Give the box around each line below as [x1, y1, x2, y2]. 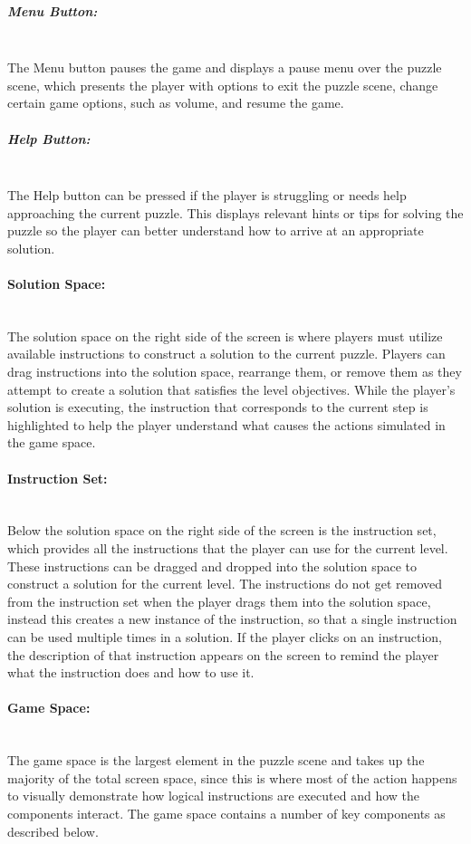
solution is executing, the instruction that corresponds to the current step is [7, 398, 428, 417]
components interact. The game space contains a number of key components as [7, 803, 446, 822]
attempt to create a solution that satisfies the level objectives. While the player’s [7, 379, 456, 398]
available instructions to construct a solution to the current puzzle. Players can [7, 344, 446, 363]
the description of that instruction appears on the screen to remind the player [7, 645, 439, 664]
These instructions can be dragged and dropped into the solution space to [7, 556, 418, 575]
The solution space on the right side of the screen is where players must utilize [7, 326, 443, 345]
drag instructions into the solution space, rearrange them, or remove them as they [7, 362, 462, 381]
